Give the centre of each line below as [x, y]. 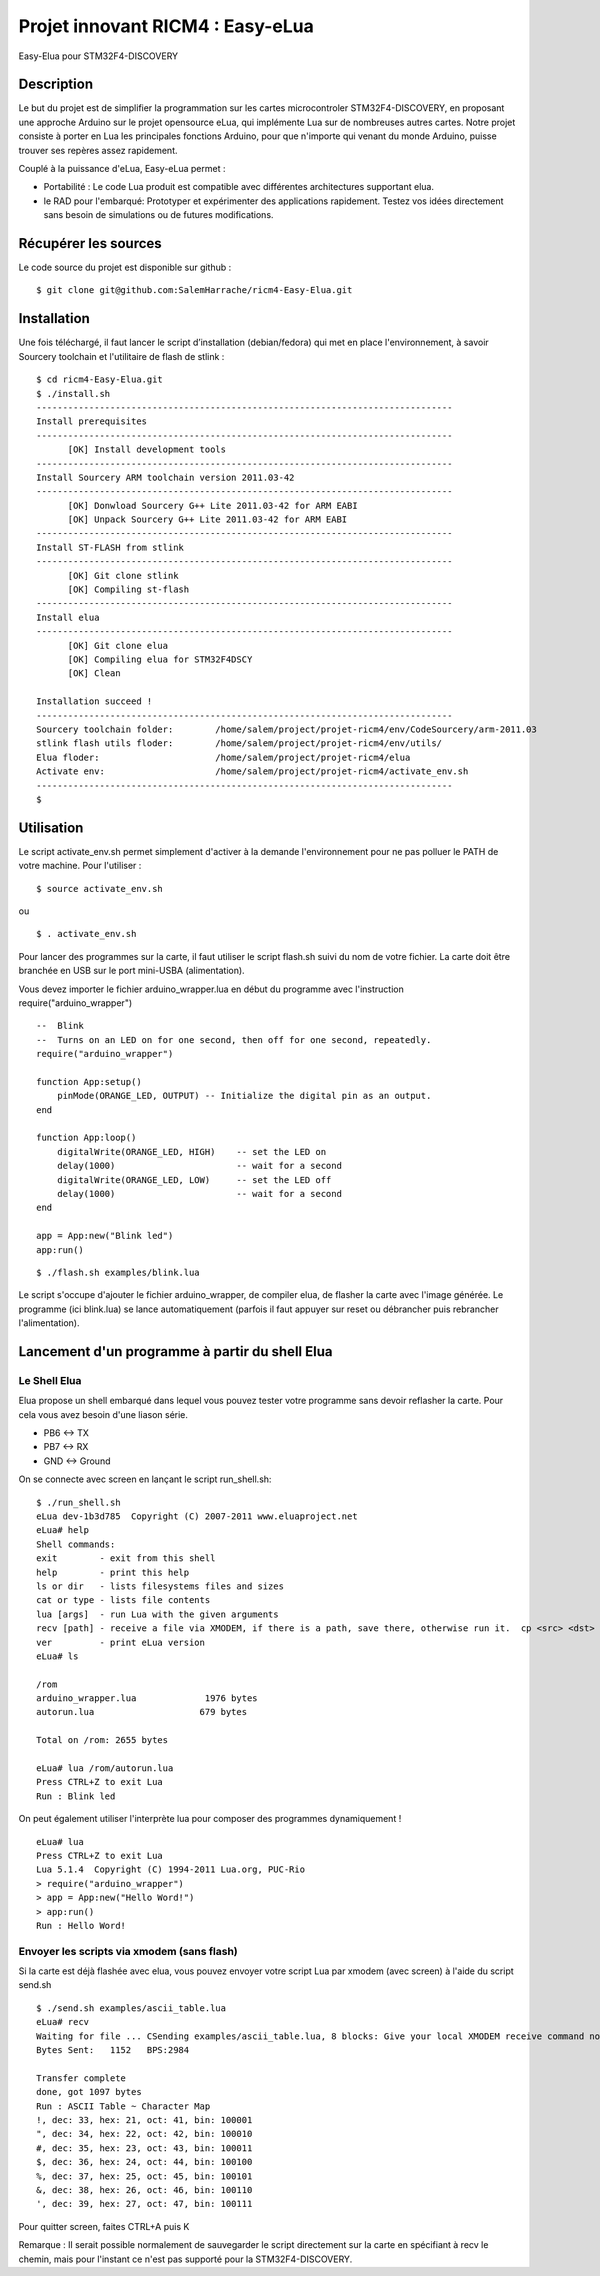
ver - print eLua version [120, 1642]
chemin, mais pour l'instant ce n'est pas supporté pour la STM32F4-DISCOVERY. [185, 2259]
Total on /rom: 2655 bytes [102, 1740]
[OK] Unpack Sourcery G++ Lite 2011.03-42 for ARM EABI [207, 519]
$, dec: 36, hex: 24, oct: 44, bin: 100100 [144, 2162]
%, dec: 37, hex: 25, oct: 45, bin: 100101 [144, 2176]
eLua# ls [57, 1656]
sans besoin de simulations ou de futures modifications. [158, 215]
